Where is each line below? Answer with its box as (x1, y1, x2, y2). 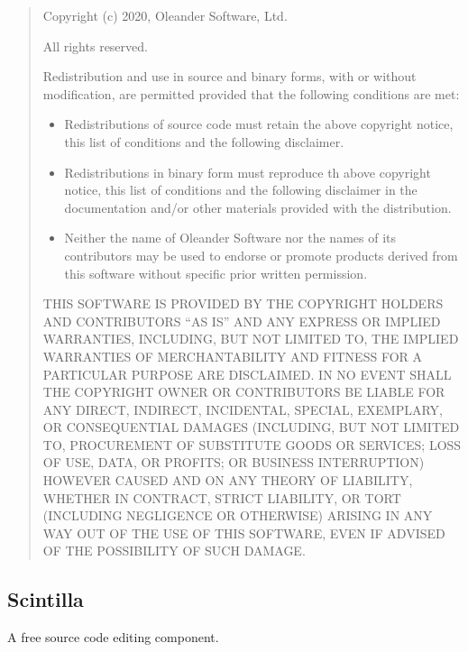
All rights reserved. (42, 36, 148, 55)
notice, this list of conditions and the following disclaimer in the (64, 180, 418, 199)
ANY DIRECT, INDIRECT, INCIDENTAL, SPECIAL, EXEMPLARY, (42, 399, 443, 418)
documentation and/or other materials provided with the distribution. (64, 197, 452, 216)
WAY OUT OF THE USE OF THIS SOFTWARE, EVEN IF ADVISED (42, 523, 445, 542)
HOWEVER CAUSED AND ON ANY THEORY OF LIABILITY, (42, 471, 413, 490)
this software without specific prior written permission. (64, 263, 368, 282)
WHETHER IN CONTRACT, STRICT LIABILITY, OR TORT (42, 488, 401, 507)
